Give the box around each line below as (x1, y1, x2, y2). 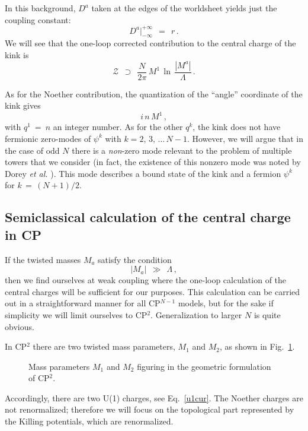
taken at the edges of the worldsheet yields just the (91, 2, 277, 14)
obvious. (5, 320, 34, 332)
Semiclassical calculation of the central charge (5, 208, 291, 226)
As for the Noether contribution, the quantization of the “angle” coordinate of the (5, 87, 303, 100)
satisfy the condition (98, 253, 172, 265)
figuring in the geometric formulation (137, 360, 271, 372)
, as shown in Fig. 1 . (220, 340, 295, 353)
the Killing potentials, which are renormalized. (5, 415, 174, 427)
